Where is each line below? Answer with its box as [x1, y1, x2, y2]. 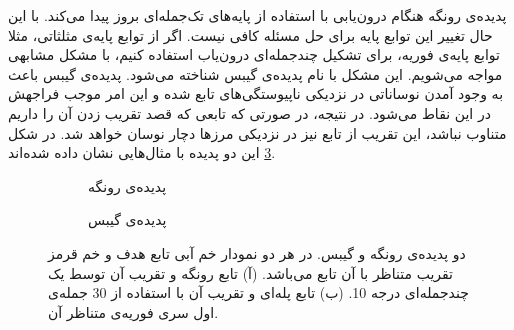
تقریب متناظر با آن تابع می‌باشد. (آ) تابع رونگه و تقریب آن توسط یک [48, 262, 453, 283]
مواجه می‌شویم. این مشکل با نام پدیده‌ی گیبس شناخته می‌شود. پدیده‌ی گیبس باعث [8, 63, 503, 84]
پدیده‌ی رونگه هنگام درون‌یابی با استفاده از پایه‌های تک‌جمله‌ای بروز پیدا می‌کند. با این [8, 5, 507, 25]
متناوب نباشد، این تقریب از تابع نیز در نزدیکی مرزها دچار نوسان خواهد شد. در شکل [8, 122, 507, 143]
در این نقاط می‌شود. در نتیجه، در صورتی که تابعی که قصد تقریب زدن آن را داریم [8, 102, 491, 123]
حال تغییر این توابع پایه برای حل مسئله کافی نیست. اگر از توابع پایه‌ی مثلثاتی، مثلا [8, 24, 493, 45]
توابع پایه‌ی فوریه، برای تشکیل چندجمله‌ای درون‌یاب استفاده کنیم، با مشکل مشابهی [8, 44, 501, 65]
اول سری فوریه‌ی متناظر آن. [48, 301, 219, 322]
